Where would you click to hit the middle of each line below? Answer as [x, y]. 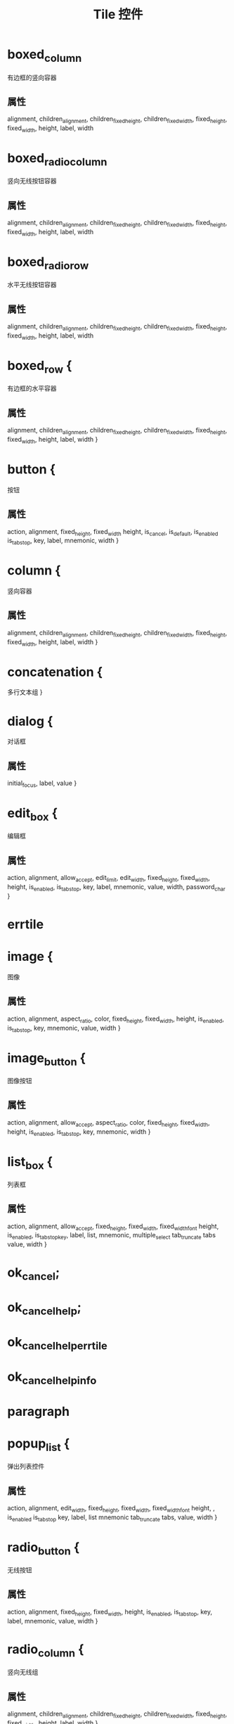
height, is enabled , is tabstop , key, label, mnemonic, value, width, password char [117, 888]
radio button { [44, 1549]
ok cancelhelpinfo [52, 1378]
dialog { [30, 721]
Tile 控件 [118, 14]
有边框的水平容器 [32, 388]
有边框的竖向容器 [32, 77]
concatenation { [55, 672]
